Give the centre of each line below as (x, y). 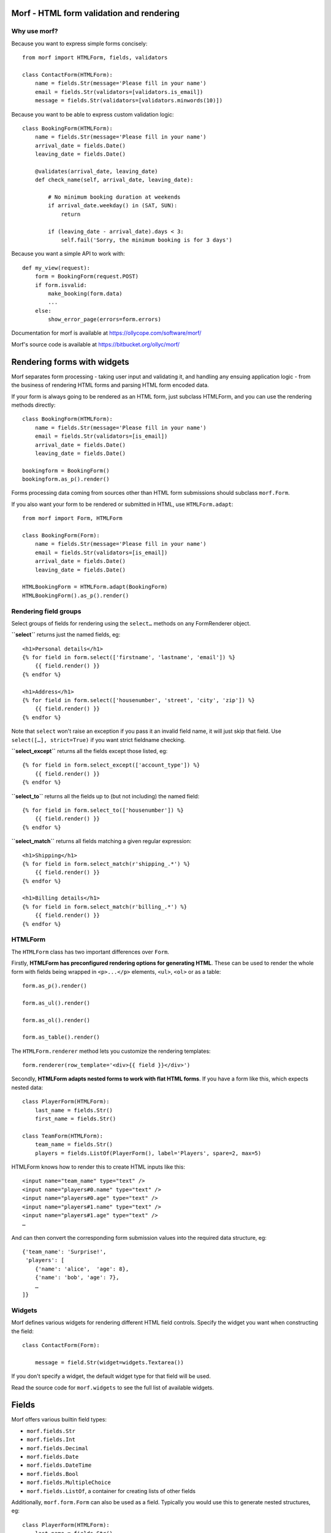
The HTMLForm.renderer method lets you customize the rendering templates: (111, 1051)
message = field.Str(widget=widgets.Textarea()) (109, 1362)
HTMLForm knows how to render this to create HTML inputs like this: (98, 1167)
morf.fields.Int (51, 1440)
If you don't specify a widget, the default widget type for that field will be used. (111, 1376)
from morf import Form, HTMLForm (72, 518)
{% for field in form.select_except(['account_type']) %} (111, 765)
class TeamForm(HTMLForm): (63, 1136)
